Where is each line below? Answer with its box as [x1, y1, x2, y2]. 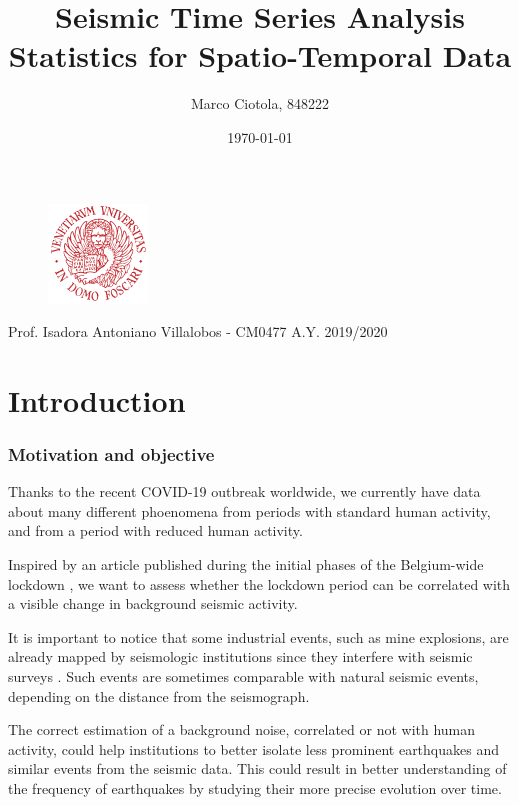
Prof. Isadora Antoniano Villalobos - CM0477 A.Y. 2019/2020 [8, 321, 388, 342]
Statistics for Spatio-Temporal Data [8, 35, 512, 76]
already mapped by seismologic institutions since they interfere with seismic [8, 646, 473, 667]
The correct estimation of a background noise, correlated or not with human [8, 719, 476, 740]
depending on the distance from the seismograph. [8, 685, 310, 706]
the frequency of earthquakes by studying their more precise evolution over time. [8, 778, 502, 798]
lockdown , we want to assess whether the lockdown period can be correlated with [8, 573, 511, 594]
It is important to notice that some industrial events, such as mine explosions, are [8, 626, 509, 647]
